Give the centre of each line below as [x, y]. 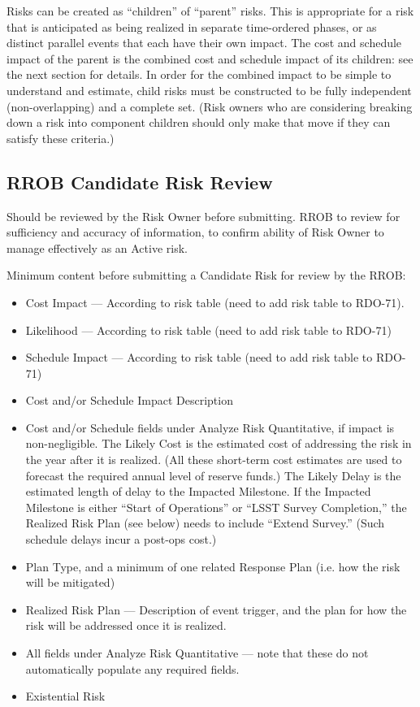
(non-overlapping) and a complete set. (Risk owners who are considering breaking [210, 106]
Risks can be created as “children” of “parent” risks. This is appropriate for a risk [210, 11]
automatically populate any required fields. [132, 668]
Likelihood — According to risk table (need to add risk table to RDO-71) [208, 330]
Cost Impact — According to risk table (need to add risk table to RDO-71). [215, 302]
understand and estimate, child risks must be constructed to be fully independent [209, 90]
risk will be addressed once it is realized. [126, 625]
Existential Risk [65, 696]
